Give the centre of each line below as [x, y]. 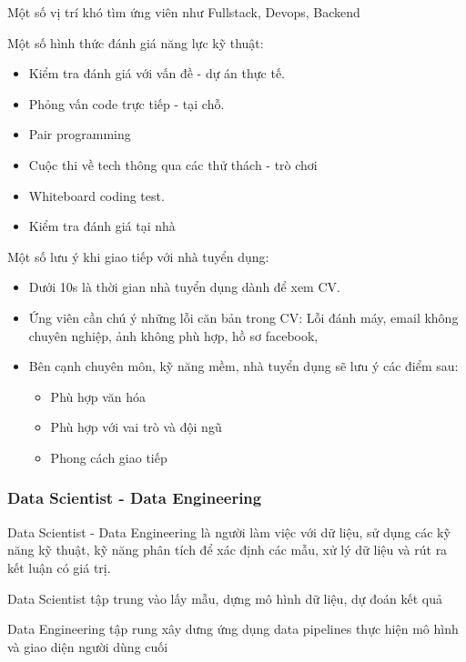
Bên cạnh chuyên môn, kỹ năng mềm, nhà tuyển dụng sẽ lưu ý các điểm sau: [243, 366]
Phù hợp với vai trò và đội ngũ [136, 427]
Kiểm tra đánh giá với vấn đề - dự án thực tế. [157, 73]
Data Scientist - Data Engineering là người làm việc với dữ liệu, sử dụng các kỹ [229, 532]
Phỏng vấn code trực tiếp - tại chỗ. [127, 103]
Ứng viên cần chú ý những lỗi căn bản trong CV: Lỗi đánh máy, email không [243, 317]
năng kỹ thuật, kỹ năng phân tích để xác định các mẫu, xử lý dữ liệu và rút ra [228, 550]
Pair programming [80, 134]
